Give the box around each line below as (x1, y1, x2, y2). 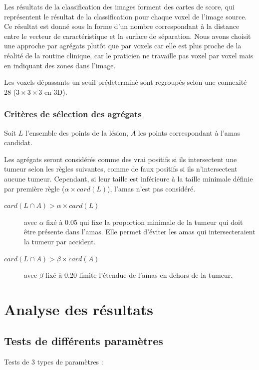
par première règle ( (4, 183, 65, 193)
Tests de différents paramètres (4, 333, 163, 349)
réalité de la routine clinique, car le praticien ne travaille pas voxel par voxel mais (4, 50, 254, 60)
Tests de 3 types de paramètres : (4, 357, 103, 367)
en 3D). (44, 86, 67, 97)
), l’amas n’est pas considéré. (107, 183, 196, 193)
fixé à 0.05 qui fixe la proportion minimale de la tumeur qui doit (46, 216, 243, 227)
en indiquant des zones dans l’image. (4, 60, 116, 70)
